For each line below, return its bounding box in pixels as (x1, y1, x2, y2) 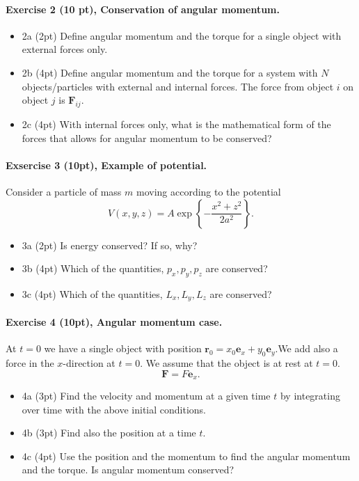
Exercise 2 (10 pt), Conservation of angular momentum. (6, 1, 280, 16)
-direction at (63, 355, 115, 370)
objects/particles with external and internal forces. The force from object (22, 79, 334, 93)
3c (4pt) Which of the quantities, (22, 286, 163, 301)
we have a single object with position (44, 341, 202, 356)
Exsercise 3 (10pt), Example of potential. (6, 157, 207, 172)
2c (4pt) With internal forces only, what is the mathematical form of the (22, 116, 331, 131)
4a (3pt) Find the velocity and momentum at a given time (22, 388, 271, 403)
